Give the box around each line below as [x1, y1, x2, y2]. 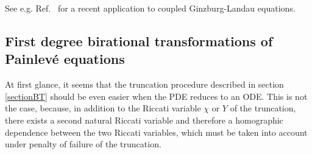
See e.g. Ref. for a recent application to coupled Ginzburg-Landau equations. [5, 2, 296, 14]
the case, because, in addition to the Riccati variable [5, 102, 201, 114]
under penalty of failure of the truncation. [5, 138, 161, 150]
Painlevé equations [5, 49, 125, 68]
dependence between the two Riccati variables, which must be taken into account [5, 125, 308, 138]
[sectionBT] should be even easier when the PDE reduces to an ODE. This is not [5, 89, 308, 102]
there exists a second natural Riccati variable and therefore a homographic [5, 113, 283, 126]
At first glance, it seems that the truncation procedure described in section [5, 78, 284, 91]
